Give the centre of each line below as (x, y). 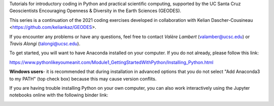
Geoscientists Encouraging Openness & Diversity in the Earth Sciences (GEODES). (95, 11)
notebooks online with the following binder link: (59, 95)
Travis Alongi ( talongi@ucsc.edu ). (45, 44)
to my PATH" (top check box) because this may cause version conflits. (83, 79)
